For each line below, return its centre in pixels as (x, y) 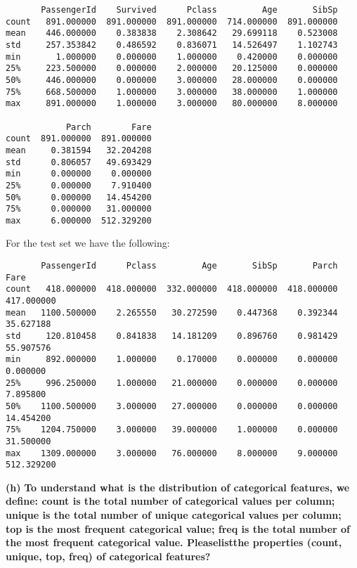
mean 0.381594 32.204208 (79, 150)
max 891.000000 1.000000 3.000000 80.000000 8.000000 (172, 104)
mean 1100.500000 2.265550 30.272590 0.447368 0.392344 (172, 312)
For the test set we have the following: (88, 243)
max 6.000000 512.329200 (79, 220)
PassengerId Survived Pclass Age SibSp (189, 10)
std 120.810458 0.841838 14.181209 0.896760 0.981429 (172, 336)
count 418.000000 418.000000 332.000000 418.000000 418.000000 (172, 289)
